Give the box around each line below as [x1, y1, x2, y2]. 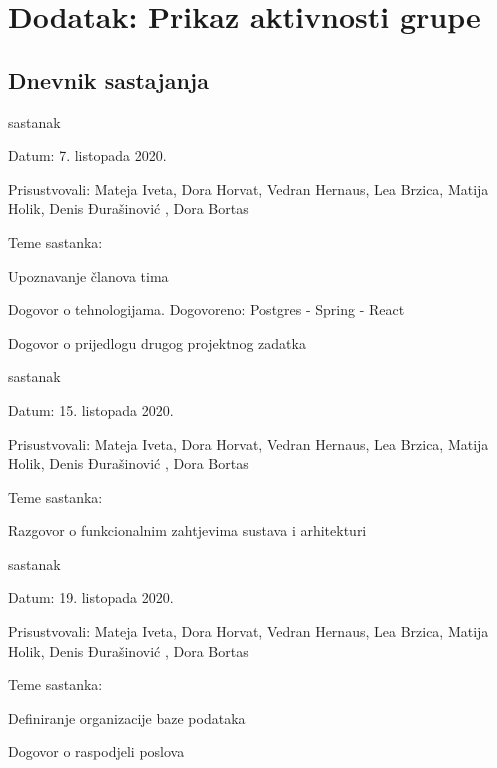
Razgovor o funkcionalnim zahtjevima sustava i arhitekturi [8, 520, 367, 541]
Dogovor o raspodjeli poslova [8, 741, 185, 762]
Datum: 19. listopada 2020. [8, 587, 174, 608]
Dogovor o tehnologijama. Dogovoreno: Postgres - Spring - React [8, 299, 405, 320]
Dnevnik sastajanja [8, 64, 209, 95]
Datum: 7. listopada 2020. [8, 145, 167, 166]
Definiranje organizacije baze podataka [8, 707, 246, 728]
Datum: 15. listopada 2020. [8, 399, 174, 420]
